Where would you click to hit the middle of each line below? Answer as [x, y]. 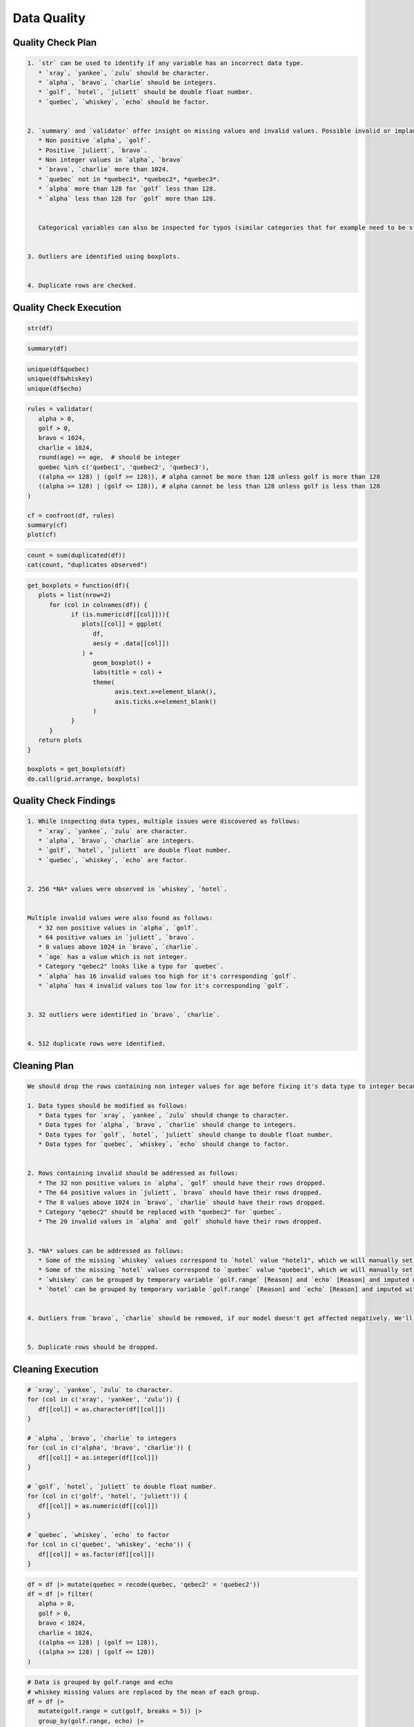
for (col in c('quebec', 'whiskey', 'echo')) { [109, 1545]
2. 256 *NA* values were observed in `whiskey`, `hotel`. [127, 889]
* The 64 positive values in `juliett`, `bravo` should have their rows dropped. [180, 1193]
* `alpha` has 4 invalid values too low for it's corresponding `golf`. [164, 985]
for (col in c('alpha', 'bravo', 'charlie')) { [109, 1448]
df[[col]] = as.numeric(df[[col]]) [98, 1506]
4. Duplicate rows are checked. [82, 286]
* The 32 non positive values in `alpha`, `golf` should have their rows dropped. [182, 1183]
